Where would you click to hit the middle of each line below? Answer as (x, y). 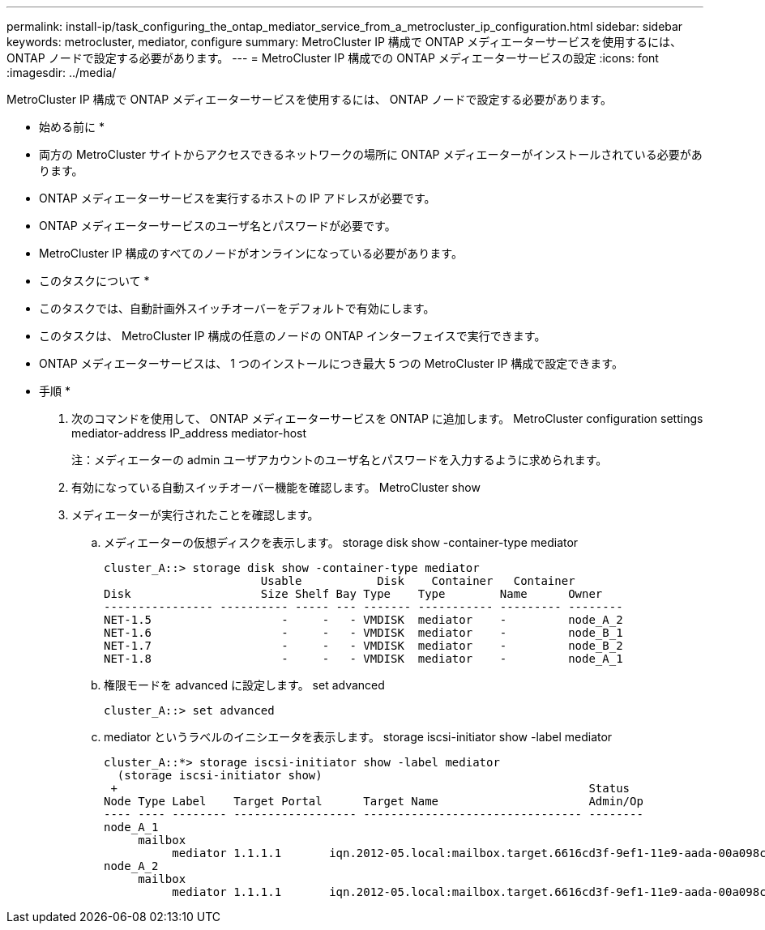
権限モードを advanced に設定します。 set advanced (244, 685)
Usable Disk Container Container (418, 581)
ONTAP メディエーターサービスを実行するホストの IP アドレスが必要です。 (237, 198)
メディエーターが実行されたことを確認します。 (195, 515)
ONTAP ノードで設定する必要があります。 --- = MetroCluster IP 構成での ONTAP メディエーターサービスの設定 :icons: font (333, 58)
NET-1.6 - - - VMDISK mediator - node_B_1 (363, 633)
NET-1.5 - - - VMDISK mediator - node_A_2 (363, 620)
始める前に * (72, 127)
